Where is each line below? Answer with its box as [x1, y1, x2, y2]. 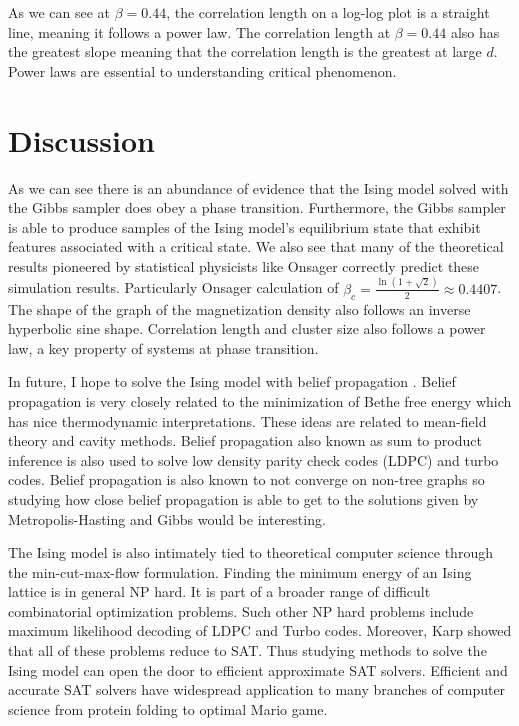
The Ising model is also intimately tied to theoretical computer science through [8, 542, 493, 563]
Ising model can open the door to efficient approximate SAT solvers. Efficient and [8, 659, 508, 680]
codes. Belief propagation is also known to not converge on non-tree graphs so [8, 469, 485, 490]
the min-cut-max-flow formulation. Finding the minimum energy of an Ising [8, 561, 472, 582]
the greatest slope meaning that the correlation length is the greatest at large [8, 41, 482, 62]
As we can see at [8, 2, 110, 22]
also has [450, 21, 500, 42]
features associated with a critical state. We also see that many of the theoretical [8, 236, 504, 257]
